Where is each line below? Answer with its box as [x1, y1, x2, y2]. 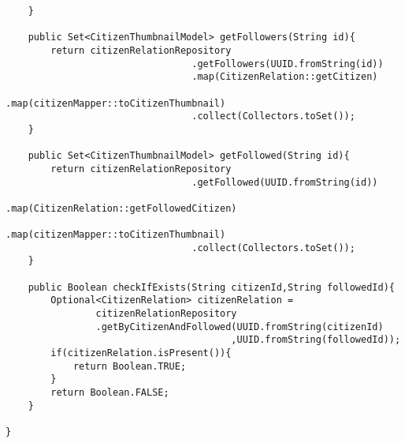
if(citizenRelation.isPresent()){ [50, 347, 232, 359]
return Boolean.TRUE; [72, 360, 187, 372]
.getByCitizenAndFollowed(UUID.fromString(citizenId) [95, 321, 384, 332]
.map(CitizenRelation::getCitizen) [191, 71, 378, 83]
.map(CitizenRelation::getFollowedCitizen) [6, 202, 237, 214]
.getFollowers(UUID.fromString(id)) [191, 58, 384, 69]
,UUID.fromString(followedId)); [231, 334, 401, 346]
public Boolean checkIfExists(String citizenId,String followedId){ [28, 281, 395, 293]
